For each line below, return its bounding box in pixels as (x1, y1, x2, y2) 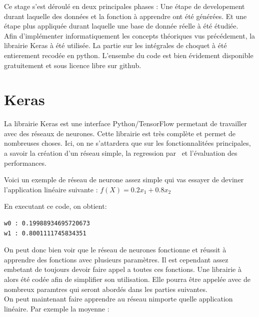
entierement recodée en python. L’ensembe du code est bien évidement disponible (4, 50, 253, 60)
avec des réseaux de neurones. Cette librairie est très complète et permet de (4, 128, 235, 138)
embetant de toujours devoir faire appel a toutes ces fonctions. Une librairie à (4, 264, 241, 274)
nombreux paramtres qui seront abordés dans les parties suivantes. (4, 283, 207, 294)
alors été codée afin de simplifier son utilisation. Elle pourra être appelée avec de (4, 274, 251, 284)
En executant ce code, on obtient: (4, 201, 107, 211)
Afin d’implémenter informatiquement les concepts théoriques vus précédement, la (4, 30, 255, 41)
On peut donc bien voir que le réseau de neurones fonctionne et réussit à (4, 244, 226, 255)
